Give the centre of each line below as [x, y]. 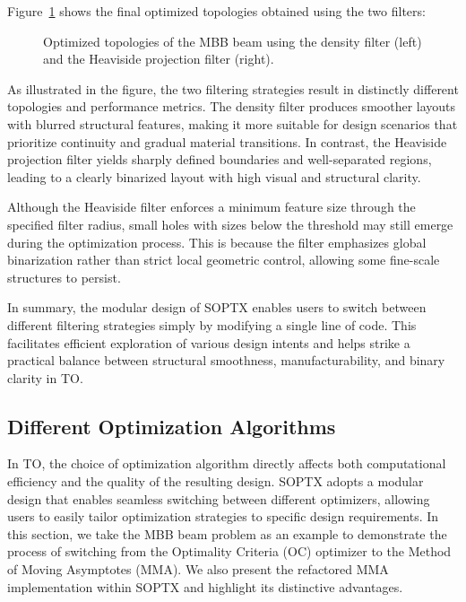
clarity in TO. [45, 377]
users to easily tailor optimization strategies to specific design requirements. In [223, 516]
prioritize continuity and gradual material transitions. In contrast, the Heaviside [227, 141]
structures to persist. [64, 277]
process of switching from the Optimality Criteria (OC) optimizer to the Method [229, 551]
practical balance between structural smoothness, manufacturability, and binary [226, 360]
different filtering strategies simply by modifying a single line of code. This [212, 324]
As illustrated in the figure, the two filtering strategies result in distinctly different [233, 88]
